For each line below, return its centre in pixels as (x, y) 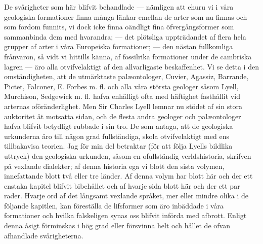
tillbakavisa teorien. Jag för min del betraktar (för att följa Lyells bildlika (118, 146)
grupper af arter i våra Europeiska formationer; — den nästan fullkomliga (119, 46)
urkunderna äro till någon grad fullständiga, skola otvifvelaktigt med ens (117, 136)
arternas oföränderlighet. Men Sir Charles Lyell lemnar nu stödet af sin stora (123, 106)
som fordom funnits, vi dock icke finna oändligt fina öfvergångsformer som (119, 27)
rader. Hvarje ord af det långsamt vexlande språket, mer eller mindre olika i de (126, 196)
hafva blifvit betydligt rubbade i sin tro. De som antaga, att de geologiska (119, 126)
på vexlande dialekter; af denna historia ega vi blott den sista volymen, (114, 166)
